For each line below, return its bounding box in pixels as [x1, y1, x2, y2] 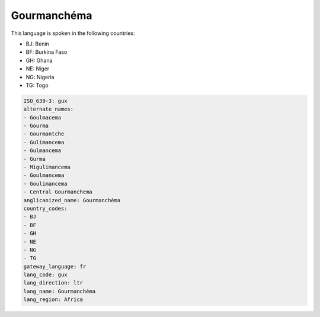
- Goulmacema [23, 114, 62, 121]
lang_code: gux [23, 271, 68, 278]
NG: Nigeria [25, 73, 55, 80]
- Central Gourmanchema [23, 189, 93, 195]
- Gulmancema [23, 147, 62, 154]
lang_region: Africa [23, 296, 83, 303]
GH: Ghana [25, 57, 53, 64]
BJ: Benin [25, 40, 50, 47]
